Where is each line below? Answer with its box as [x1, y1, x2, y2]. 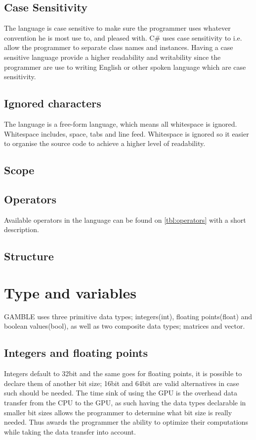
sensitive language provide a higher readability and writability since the [4, 51, 221, 62]
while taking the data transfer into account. [4, 426, 136, 437]
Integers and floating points [4, 345, 148, 360]
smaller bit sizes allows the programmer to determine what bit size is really [4, 407, 232, 417]
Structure [4, 248, 54, 264]
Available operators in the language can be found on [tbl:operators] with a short [4, 214, 246, 225]
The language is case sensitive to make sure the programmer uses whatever [4, 23, 231, 33]
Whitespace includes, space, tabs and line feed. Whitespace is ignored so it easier [4, 128, 249, 139]
